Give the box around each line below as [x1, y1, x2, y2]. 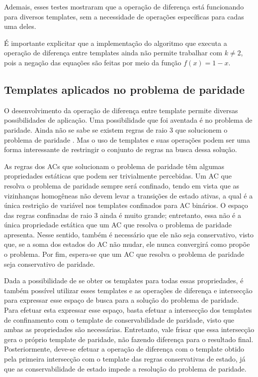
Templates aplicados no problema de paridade [4, 81, 245, 97]
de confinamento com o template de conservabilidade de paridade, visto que [4, 314, 234, 325]
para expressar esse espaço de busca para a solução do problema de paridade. [4, 295, 239, 305]
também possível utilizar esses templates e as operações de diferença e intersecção [4, 285, 253, 295]
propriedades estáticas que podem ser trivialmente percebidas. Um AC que [4, 171, 232, 181]
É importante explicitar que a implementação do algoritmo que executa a [4, 37, 227, 48]
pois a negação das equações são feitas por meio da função [4, 57, 181, 67]
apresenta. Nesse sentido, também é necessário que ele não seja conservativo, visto [4, 229, 254, 239]
